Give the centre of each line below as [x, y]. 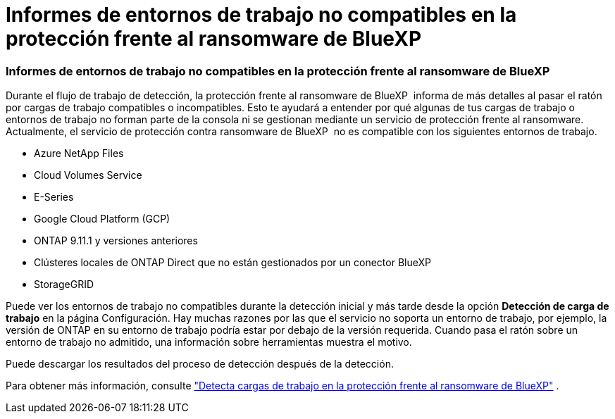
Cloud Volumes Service [88, 175]
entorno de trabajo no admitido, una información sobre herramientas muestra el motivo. [209, 342]
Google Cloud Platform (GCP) [102, 219]
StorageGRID [64, 284]
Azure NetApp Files [79, 154]
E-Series [54, 197]
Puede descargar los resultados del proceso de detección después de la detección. [200, 364]
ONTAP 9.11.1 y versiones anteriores [116, 241]
